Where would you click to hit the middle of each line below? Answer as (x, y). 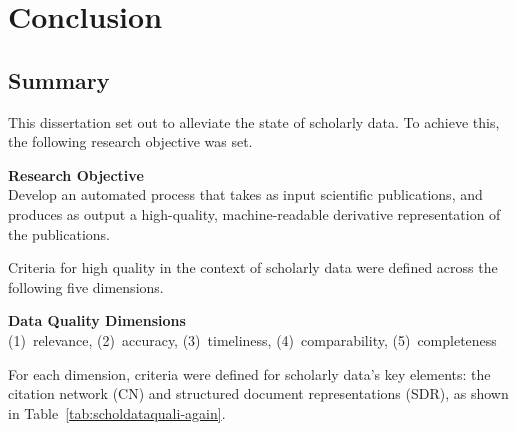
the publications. (59, 233)
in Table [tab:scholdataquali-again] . (117, 412)
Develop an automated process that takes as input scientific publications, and (245, 194)
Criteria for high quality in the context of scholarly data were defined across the (253, 267)
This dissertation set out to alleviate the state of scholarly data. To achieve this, (254, 121)
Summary (59, 79)
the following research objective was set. (130, 141)
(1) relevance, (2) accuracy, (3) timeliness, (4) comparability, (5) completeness (252, 339)
